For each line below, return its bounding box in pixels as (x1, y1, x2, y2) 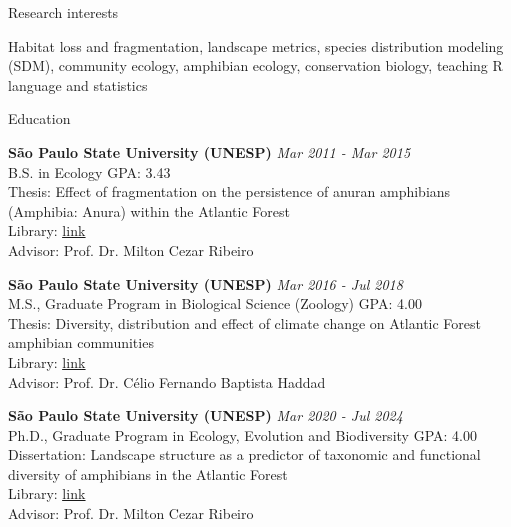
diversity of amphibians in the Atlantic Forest (8, 463, 288, 484)
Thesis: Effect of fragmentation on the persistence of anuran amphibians (8, 181, 451, 202)
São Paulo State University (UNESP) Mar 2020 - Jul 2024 (8, 405, 403, 426)
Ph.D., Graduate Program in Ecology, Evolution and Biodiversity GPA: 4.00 (8, 424, 477, 445)
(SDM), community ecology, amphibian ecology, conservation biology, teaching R (8, 55, 503, 76)
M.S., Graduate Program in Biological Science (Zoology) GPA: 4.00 (8, 293, 422, 314)
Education (8, 108, 71, 129)
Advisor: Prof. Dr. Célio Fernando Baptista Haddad (8, 371, 326, 392)
